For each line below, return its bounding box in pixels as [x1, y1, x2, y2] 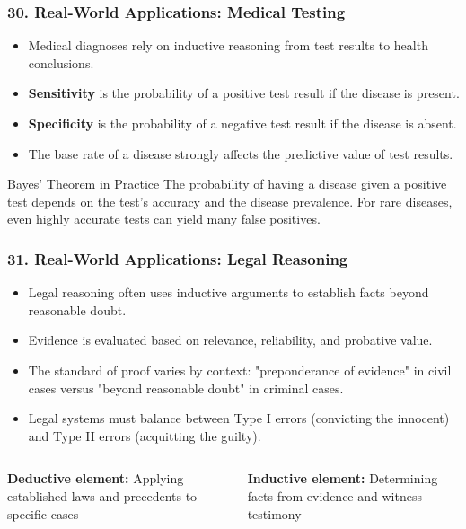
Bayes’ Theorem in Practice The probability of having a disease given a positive [7, 174, 447, 193]
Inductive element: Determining [247, 469, 438, 488]
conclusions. [28, 53, 94, 72]
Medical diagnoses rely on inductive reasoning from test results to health [28, 36, 428, 55]
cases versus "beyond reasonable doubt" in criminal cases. [28, 378, 344, 397]
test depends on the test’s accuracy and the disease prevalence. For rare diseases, [7, 191, 453, 210]
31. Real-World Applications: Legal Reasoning [7, 247, 348, 269]
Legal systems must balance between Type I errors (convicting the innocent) [28, 409, 450, 428]
